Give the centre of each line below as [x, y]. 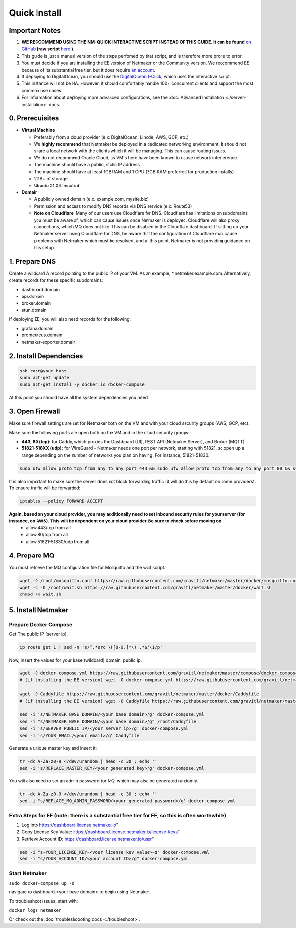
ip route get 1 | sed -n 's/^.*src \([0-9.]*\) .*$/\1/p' [91, 647]
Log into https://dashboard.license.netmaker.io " [70, 825]
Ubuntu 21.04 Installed [57, 186]
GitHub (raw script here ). [48, 49]
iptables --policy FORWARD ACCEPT [61, 501]
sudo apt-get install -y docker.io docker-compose [82, 385]
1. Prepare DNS [33, 261]
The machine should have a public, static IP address [87, 165]
